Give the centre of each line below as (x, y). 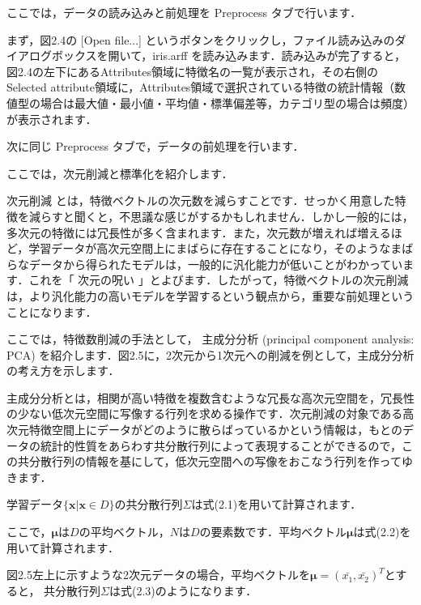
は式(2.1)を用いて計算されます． (276, 504)
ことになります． (52, 311)
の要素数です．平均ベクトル (273, 532)
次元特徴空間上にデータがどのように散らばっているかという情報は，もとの (204, 430)
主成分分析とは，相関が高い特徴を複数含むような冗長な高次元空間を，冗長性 (210, 397)
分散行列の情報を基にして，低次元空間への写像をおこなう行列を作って (215, 461)
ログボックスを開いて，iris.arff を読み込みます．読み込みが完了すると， (217, 55)
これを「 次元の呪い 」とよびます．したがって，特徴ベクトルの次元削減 (219, 280)
